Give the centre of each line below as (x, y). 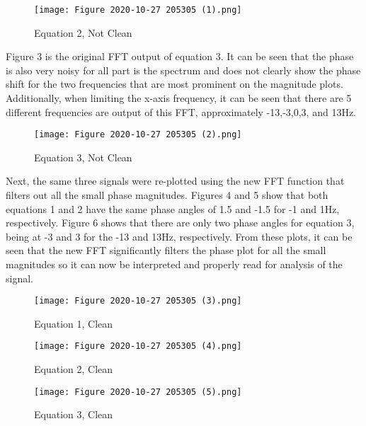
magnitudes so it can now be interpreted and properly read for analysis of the (174, 264)
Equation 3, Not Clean (83, 157)
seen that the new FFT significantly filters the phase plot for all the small (166, 250)
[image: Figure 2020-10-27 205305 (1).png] (138, 10)
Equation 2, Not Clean (83, 32)
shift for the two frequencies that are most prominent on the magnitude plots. (175, 84)
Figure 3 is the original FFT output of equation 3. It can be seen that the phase (180, 56)
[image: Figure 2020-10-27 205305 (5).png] (138, 392)
